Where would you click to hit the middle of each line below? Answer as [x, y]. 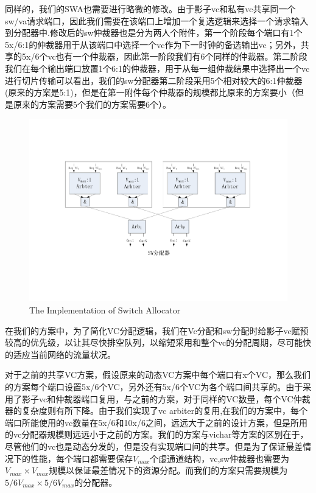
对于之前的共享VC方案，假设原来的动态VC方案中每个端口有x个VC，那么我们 [158, 375]
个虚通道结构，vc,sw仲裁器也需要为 [220, 458]
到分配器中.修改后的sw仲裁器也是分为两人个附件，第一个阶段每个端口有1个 [154, 33]
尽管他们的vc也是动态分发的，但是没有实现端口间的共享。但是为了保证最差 [154, 446]
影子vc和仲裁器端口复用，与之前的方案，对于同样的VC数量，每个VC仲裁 [166, 398]
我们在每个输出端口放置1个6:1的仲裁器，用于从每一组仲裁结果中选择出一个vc [157, 68]
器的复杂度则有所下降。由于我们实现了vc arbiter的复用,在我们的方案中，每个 [156, 411]
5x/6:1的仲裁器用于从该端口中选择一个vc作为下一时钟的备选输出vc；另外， [153, 44]
